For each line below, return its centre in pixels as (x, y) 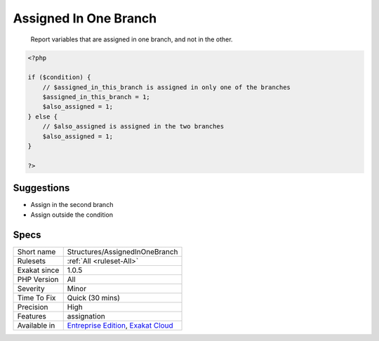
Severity (31, 288)
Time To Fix (36, 297)
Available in (36, 325)
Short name (36, 251)
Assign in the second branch (72, 205)
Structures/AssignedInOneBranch (122, 251)
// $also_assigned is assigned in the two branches (133, 127)
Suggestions (41, 188)
